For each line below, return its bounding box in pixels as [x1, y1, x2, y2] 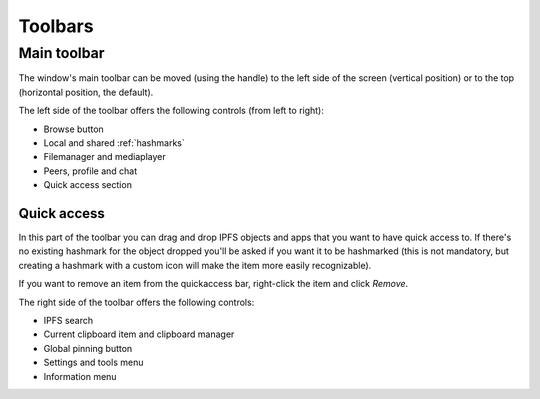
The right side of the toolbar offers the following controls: [18, 296, 255, 308]
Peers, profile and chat [43, 165, 138, 177]
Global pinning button [43, 342, 133, 354]
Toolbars [18, 15, 94, 37]
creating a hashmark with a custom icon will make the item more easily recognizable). [18, 259, 372, 271]
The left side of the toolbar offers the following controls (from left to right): [18, 105, 325, 117]
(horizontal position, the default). [18, 86, 154, 98]
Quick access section [43, 179, 132, 191]
